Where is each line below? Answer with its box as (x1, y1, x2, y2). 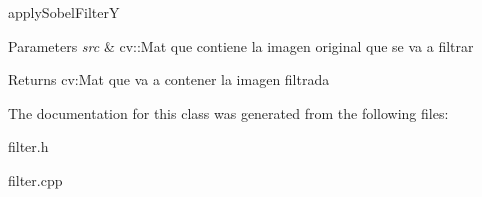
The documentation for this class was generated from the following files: (8, 102, 449, 123)
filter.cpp (8, 169, 63, 190)
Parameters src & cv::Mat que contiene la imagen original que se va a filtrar (8, 35, 474, 56)
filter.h (8, 136, 49, 157)
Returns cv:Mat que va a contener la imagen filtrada (8, 69, 330, 90)
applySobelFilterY (8, 2, 120, 22)
